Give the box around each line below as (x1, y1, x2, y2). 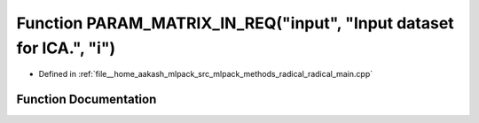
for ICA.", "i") (16, 38, 116, 58)
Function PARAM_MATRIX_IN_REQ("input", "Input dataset (16, 13, 454, 33)
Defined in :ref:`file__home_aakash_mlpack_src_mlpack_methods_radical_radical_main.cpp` (38, 69, 373, 80)
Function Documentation (16, 92, 157, 107)
